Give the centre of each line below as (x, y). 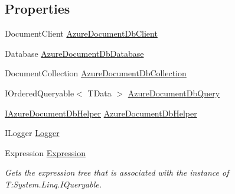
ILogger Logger (32, 133)
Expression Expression (45, 152)
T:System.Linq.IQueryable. (53, 184)
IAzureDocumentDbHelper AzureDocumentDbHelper (101, 113)
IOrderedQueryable (40, 93)
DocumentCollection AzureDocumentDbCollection (96, 73)
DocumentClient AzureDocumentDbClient (81, 33)
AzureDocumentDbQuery (174, 93)
